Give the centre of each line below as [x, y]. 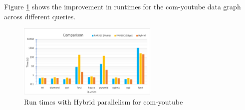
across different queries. [40, 16]
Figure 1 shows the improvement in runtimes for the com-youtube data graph [122, 6]
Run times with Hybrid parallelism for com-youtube [104, 101]
